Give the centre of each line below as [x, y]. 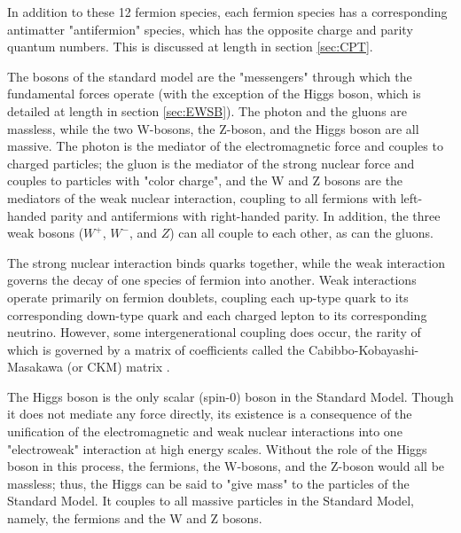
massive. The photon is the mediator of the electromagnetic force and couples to [225, 146]
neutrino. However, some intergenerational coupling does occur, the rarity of [214, 332]
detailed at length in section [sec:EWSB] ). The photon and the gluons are [207, 110]
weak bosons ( [46, 233]
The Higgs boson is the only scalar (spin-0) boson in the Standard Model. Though [230, 396]
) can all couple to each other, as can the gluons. [301, 233]
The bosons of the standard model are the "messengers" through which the [210, 76]
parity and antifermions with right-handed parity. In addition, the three [246, 215]
